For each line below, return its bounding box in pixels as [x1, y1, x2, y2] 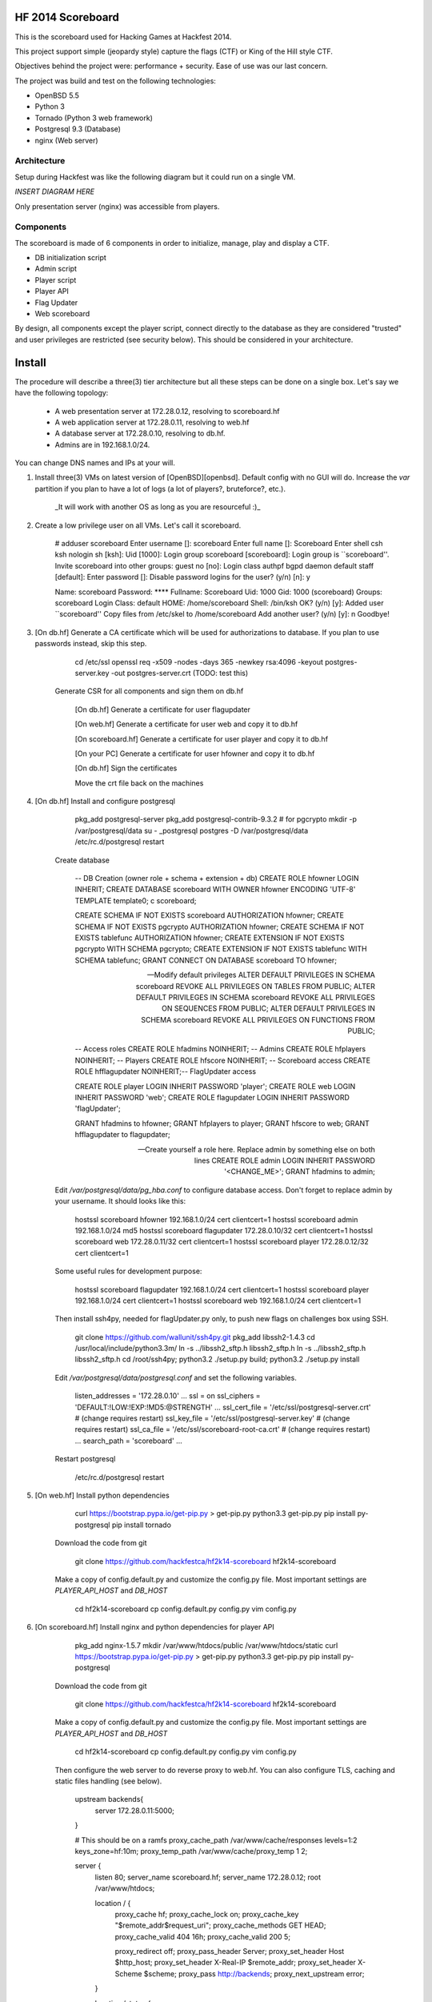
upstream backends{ [74, 1795, 144, 1804]
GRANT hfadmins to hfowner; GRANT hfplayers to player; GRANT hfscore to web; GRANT [74, 1118, 370, 1128]
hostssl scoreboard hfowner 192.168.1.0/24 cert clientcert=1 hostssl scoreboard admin [74, 1214, 358, 1224]
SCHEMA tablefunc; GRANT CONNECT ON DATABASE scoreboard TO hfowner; [74, 955, 338, 965]
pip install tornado [111, 1520, 172, 1530]
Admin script [34, 264, 78, 274]
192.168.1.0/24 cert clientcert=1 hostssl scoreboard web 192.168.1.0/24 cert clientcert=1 [74, 1296, 362, 1305]
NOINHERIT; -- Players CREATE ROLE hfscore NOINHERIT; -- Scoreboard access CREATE [74, 1055, 371, 1065]
